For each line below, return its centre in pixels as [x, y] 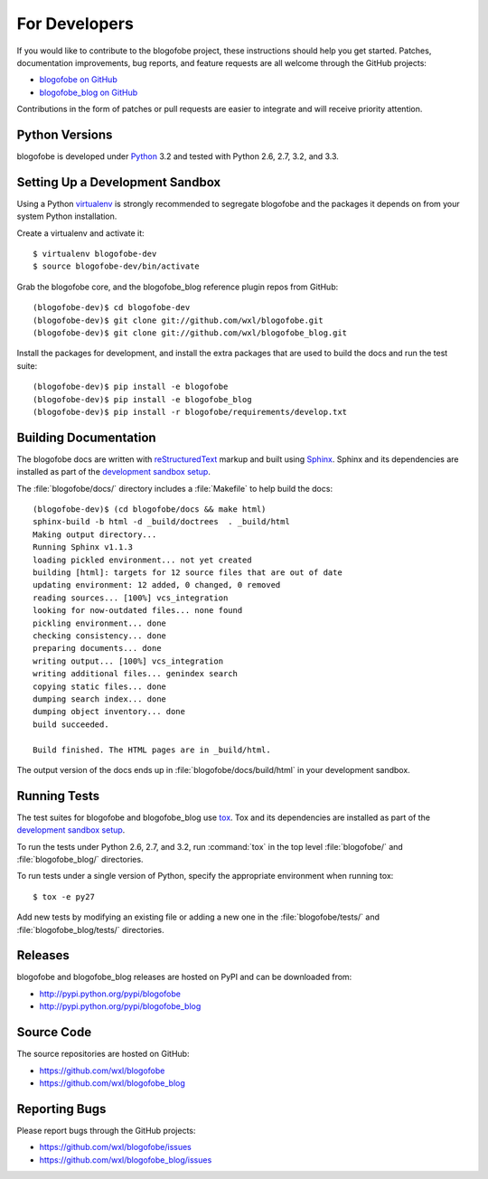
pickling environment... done [100, 623]
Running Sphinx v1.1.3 [83, 547]
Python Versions [65, 134]
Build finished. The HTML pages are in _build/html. [152, 750]
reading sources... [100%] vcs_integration [131, 598]
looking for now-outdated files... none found [138, 611]
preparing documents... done [97, 648]
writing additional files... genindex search [136, 674]
